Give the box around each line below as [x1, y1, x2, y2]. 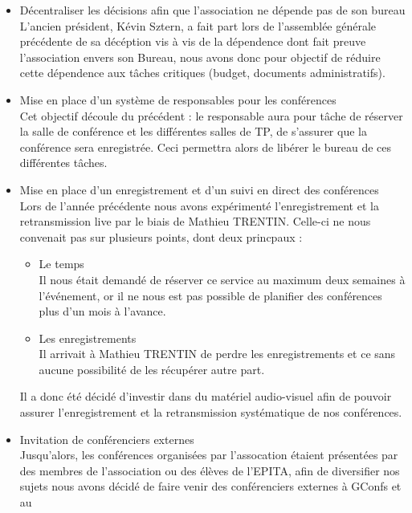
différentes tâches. [19, 154, 108, 171]
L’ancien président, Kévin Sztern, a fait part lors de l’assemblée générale [19, 17, 377, 34]
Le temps [39, 255, 84, 272]
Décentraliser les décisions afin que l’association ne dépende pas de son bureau [19, 2, 406, 18]
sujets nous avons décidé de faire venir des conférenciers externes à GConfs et [19, 478, 402, 495]
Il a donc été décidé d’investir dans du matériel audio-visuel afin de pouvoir [19, 388, 392, 405]
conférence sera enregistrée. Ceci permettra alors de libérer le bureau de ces [19, 138, 392, 155]
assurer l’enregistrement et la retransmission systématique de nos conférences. [19, 404, 402, 421]
